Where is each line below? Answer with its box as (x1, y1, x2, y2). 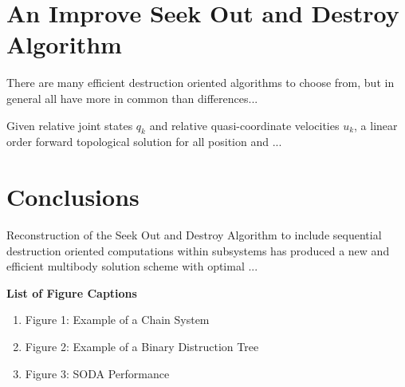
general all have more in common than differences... (6, 89, 258, 106)
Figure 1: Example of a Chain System (25, 311, 210, 328)
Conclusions (6, 180, 140, 213)
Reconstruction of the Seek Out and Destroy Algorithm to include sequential (6, 227, 382, 243)
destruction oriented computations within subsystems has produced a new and (6, 242, 390, 259)
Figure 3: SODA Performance (25, 365, 170, 381)
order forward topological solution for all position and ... (6, 133, 282, 150)
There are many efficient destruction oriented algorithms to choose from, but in (6, 74, 395, 91)
